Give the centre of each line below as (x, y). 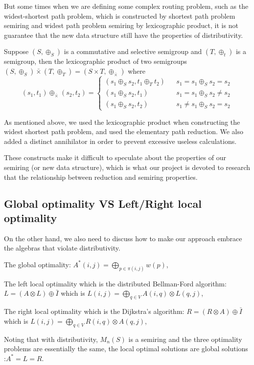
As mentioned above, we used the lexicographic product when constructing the (122, 122)
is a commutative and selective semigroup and (133, 51)
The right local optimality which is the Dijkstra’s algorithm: (94, 311)
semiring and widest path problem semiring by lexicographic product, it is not (121, 25)
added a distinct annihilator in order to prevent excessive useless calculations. (120, 141)
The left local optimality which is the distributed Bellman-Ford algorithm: (115, 283)
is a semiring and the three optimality (185, 339)
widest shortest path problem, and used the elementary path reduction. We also (124, 131)
